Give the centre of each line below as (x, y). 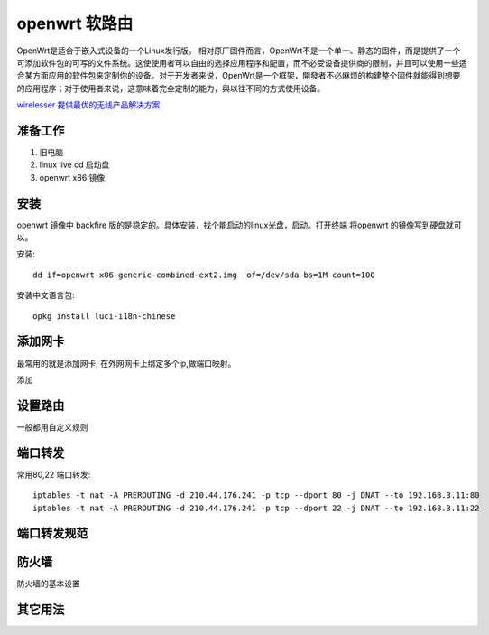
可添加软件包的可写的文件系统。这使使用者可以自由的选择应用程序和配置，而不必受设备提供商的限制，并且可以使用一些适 (242, 62)
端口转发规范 (52, 533)
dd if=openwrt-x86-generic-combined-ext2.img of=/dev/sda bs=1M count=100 (204, 275)
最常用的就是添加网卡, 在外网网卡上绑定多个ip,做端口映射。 (126, 363)
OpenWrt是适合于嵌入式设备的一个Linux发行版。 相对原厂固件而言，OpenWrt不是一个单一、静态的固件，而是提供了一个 (239, 51)
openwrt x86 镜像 (72, 177)
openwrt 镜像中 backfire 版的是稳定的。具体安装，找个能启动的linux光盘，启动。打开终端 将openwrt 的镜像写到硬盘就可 (239, 225)
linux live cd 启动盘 (74, 165)
